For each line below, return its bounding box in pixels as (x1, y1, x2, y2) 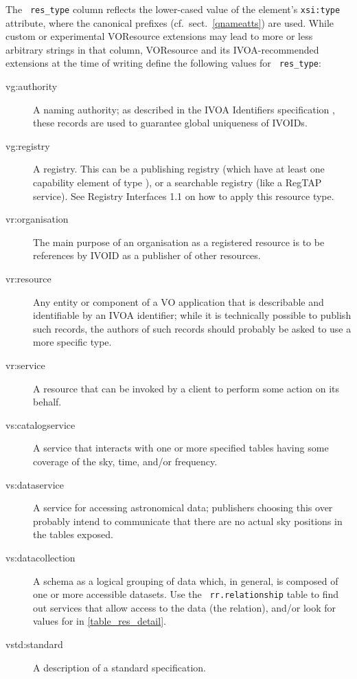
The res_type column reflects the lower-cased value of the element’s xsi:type (5, 2, 341, 16)
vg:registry (5, 138, 50, 153)
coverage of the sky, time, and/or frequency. (33, 454, 218, 468)
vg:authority (5, 79, 58, 93)
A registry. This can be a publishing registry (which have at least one (33, 162, 325, 176)
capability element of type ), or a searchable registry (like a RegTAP (33, 175, 322, 190)
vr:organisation (5, 212, 69, 226)
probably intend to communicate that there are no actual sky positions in (33, 513, 343, 528)
